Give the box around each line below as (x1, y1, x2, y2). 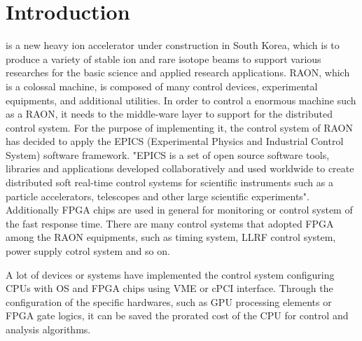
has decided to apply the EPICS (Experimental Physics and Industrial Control (6, 134, 344, 148)
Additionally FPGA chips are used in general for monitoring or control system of (6, 202, 353, 217)
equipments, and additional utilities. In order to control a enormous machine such (6, 92, 356, 107)
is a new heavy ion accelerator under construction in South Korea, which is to (6, 38, 340, 53)
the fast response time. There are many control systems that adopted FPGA (6, 216, 334, 230)
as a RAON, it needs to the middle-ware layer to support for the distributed (6, 106, 333, 121)
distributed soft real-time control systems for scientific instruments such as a (6, 175, 333, 190)
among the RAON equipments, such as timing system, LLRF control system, (6, 230, 336, 244)
